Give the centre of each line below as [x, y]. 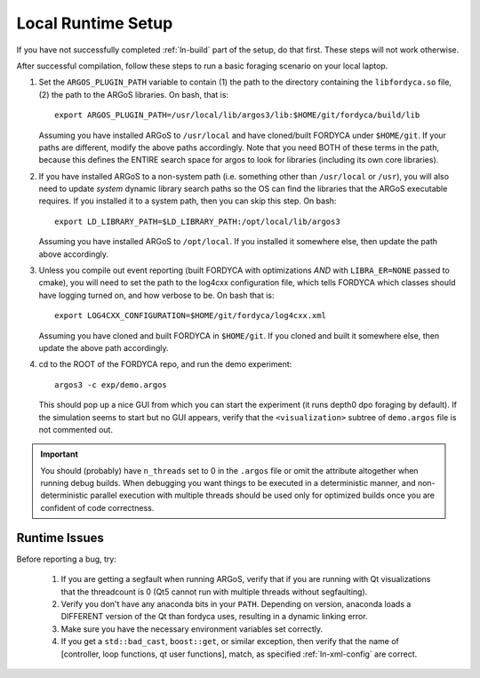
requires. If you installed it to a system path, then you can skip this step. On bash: [188, 201]
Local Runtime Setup [95, 23]
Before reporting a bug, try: [67, 559]
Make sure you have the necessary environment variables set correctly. [192, 629]
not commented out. [76, 429]
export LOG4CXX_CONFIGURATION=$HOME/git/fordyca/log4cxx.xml [190, 316]
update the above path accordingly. [104, 347]
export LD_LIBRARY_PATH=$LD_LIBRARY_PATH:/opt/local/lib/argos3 [198, 221]
